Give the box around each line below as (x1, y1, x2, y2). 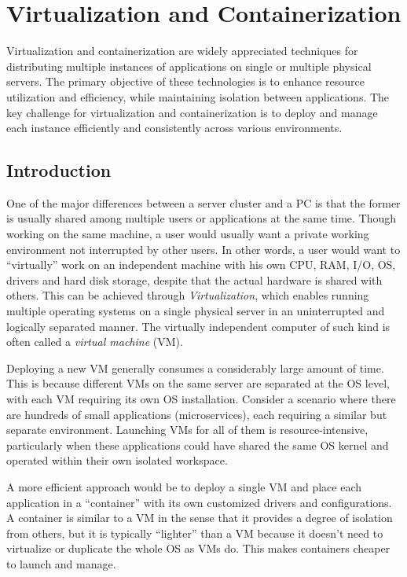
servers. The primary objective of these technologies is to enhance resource (6, 73, 365, 90)
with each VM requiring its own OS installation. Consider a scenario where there (6, 391, 396, 407)
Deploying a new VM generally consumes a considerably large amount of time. (6, 359, 384, 376)
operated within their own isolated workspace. (6, 452, 228, 469)
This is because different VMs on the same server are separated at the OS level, (6, 375, 390, 391)
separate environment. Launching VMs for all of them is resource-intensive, (6, 421, 368, 438)
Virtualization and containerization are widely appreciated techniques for (6, 42, 358, 59)
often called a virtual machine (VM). (6, 333, 183, 350)
